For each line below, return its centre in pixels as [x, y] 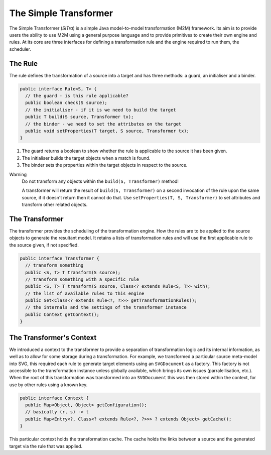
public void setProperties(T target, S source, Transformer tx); [107, 131]
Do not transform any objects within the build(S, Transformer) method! [100, 181]
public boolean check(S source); [66, 103]
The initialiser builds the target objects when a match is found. [86, 158]
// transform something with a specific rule [82, 279]
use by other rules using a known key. [48, 385]
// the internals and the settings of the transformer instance [106, 307]
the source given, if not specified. [44, 245]
